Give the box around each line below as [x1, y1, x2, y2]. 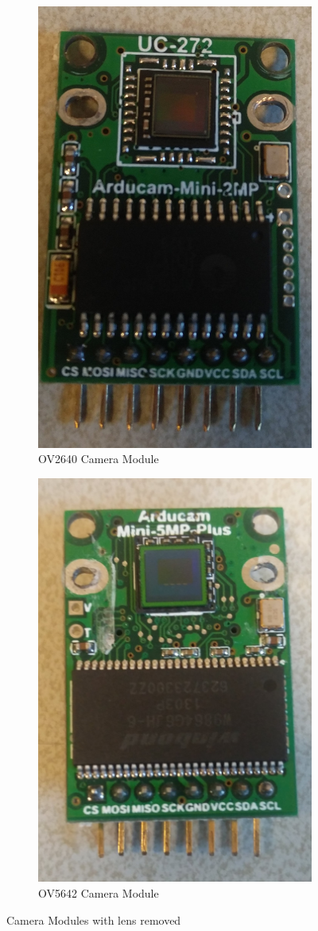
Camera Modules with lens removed [6, 911, 181, 928]
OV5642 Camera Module [38, 885, 159, 902]
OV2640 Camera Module [38, 450, 159, 467]
